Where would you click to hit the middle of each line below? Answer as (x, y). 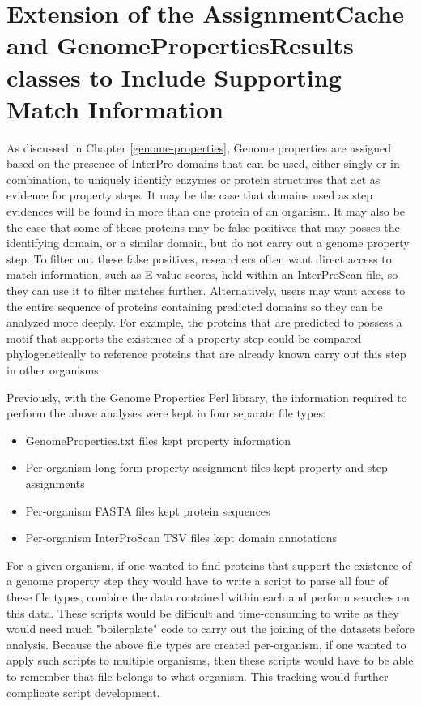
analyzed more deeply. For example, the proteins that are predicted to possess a (204, 322)
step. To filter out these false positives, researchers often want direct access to (199, 258)
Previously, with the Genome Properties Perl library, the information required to (207, 397)
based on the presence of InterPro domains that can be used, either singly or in (203, 163)
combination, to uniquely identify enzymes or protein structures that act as (193, 179)
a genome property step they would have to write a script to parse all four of (198, 581)
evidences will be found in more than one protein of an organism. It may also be (206, 211)
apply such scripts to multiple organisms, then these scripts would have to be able (210, 660)
